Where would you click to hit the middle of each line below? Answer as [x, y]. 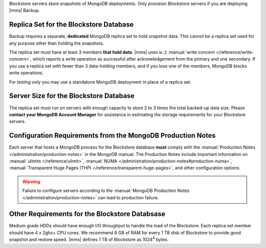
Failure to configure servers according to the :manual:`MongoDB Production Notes [106, 191]
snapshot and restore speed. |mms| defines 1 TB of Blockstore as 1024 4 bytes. [89, 239]
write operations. [26, 73]
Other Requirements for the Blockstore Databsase [87, 214]
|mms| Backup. [24, 10]
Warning [31, 182]
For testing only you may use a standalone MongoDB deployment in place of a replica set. [100, 82]
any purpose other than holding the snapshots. [57, 43]
